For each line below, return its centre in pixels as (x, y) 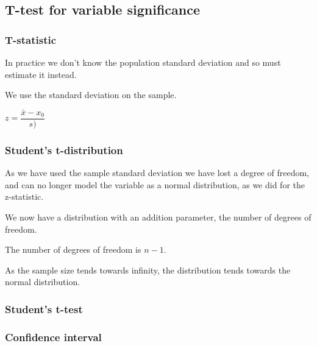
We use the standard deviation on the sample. (91, 95)
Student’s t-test (44, 309)
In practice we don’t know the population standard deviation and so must (143, 62)
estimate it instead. (41, 74)
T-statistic (31, 39)
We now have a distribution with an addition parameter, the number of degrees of (158, 217)
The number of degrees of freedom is (73, 249)
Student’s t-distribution (64, 150)
